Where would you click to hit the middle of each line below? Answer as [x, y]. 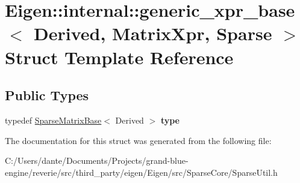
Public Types [47, 95]
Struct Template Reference [119, 57]
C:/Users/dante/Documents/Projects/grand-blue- [97, 160]
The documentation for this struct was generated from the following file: [138, 140]
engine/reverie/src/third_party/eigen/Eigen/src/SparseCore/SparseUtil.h [141, 172]
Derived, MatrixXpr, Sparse [153, 33]
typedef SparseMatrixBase [53, 120]
